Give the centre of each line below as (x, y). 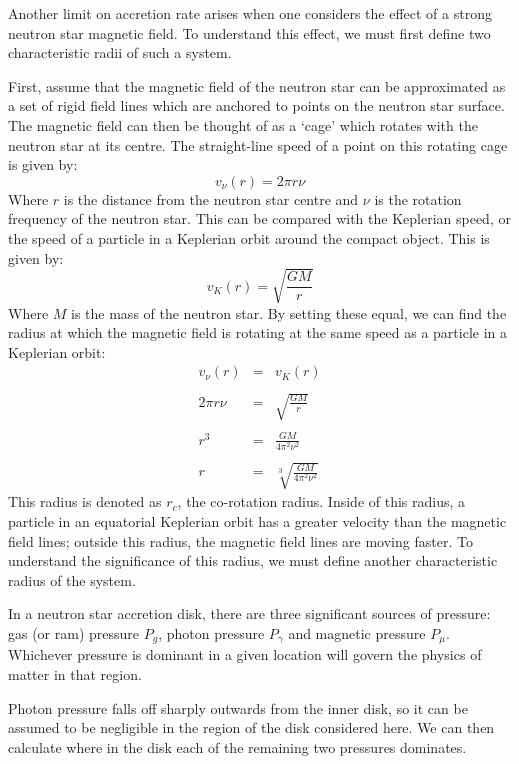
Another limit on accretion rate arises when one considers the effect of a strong (250, 13)
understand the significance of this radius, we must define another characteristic (253, 560)
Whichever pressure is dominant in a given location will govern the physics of (245, 654)
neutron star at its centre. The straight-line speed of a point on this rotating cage (258, 144)
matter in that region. (75, 674)
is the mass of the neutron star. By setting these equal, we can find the (289, 312)
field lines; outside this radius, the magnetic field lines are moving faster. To (240, 540)
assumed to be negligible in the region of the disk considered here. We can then (251, 727)
